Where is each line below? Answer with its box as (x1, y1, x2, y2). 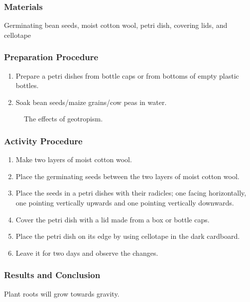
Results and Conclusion (4, 269, 101, 281)
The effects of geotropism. (24, 113, 103, 124)
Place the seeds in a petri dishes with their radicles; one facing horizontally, (15, 188, 247, 198)
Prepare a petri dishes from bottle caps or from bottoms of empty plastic (15, 70, 239, 81)
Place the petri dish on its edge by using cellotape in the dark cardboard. (15, 231, 240, 241)
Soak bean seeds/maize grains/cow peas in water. (15, 97, 167, 107)
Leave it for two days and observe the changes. (15, 247, 158, 258)
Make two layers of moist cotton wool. (15, 154, 132, 165)
